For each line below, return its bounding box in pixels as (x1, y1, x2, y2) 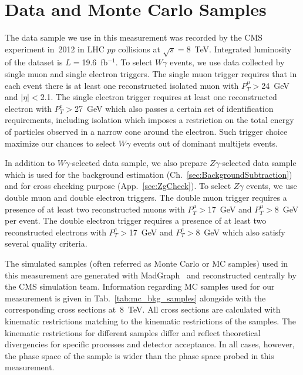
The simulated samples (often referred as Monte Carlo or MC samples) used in (5, 257, 288, 269)
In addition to (5, 157, 55, 169)
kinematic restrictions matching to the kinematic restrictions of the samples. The (5, 314, 297, 327)
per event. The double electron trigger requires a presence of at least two (5, 214, 267, 227)
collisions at (118, 42, 160, 55)
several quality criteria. (5, 237, 87, 250)
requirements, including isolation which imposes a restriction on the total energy (5, 114, 294, 126)
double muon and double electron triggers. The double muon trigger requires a (5, 191, 287, 204)
